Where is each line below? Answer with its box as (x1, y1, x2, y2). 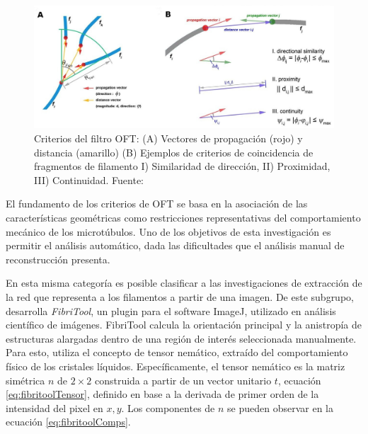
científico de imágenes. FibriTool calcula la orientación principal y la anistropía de (6, 317, 362, 332)
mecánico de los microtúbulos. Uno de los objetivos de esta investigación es (6, 224, 331, 239)
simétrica (6, 372, 45, 387)
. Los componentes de (121, 400, 215, 415)
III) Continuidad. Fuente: (34, 172, 144, 187)
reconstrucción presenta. (6, 251, 110, 266)
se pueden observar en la (227, 400, 333, 415)
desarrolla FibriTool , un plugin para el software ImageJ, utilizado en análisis (6, 303, 336, 318)
